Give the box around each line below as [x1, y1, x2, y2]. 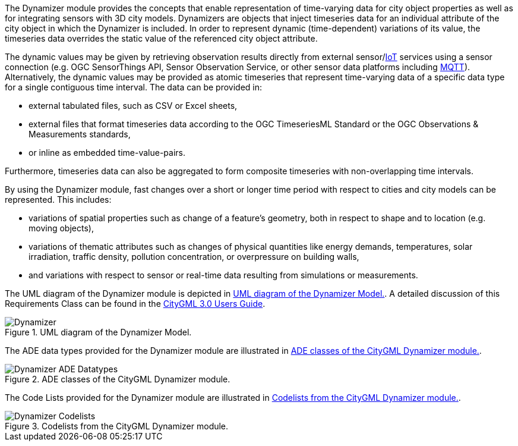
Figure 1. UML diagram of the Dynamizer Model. [5, 327, 192, 337]
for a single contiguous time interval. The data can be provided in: [5, 82, 263, 92]
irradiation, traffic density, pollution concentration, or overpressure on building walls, [29, 252, 359, 262]
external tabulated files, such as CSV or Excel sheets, [29, 100, 238, 111]
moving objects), [29, 223, 94, 233]
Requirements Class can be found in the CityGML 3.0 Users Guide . [5, 299, 266, 309]
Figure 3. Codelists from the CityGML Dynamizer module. [5, 421, 229, 431]
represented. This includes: [5, 194, 112, 205]
